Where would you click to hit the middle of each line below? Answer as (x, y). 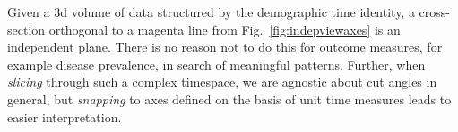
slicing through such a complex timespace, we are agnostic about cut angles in (222, 82)
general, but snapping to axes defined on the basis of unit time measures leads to (229, 99)
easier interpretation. (65, 116)
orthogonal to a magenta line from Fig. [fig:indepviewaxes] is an (225, 29)
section (26, 29)
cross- (434, 12)
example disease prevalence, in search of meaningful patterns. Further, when (216, 64)
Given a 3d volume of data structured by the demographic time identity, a (211, 12)
